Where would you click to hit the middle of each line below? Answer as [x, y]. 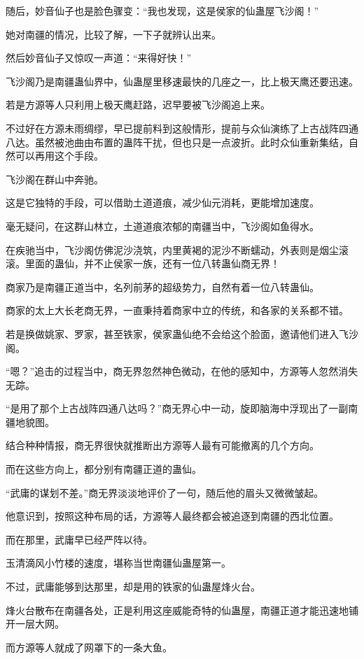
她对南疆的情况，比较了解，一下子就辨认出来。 [113, 34]
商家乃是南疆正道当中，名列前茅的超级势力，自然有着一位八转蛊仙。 [162, 286]
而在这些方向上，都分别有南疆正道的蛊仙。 [104, 469]
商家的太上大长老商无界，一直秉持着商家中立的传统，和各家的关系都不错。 [177, 310]
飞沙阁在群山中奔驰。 [55, 179]
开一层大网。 [35, 624]
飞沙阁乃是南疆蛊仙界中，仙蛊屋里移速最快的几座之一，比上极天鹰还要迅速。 [182, 81]
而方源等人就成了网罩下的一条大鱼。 [89, 647]
